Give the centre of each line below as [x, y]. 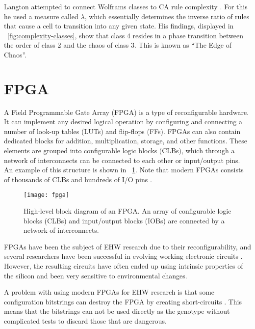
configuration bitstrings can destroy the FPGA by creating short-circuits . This [123, 301]
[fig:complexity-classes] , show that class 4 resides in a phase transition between [126, 35]
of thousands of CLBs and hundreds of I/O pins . [78, 179]
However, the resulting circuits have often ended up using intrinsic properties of [124, 266]
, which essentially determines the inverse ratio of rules [167, 16]
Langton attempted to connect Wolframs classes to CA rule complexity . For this [126, 6]
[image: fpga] [47, 195]
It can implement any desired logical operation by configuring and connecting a [123, 122]
